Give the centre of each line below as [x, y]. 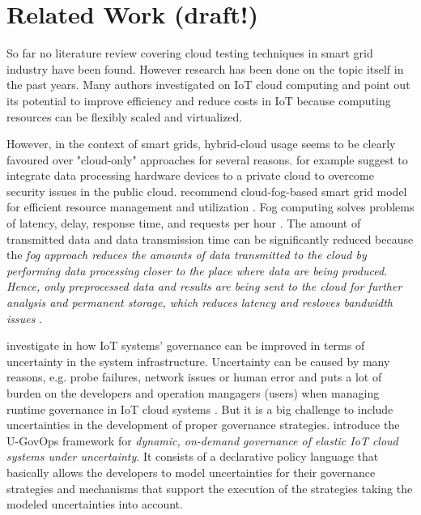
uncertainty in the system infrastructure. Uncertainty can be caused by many [198, 361]
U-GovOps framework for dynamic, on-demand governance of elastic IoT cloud [202, 440]
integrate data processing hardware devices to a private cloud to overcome [190, 175]
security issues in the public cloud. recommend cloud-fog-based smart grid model [207, 191]
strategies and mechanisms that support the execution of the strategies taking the [210, 488]
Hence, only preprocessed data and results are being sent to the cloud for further [204, 286]
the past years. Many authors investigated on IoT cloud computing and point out [208, 85]
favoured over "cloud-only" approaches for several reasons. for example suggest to [207, 159]
